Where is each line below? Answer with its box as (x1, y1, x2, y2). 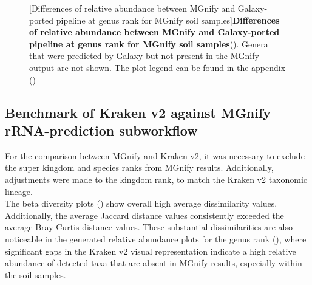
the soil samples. (5, 268, 66, 281)
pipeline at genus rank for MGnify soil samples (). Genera (29, 37, 268, 50)
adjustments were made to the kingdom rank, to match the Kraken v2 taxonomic (5, 173, 308, 185)
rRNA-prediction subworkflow (5, 120, 198, 139)
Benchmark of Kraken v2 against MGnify (5, 103, 271, 122)
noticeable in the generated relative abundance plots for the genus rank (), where (5, 232, 307, 245)
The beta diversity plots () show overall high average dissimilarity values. (5, 197, 277, 210)
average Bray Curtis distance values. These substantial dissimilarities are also (5, 221, 293, 233)
